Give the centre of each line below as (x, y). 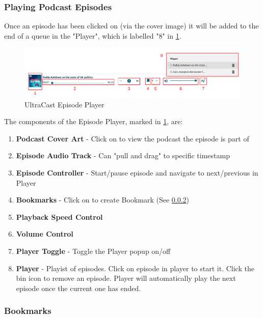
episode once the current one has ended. (78, 288)
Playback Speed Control (59, 216)
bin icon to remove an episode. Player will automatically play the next (126, 278)
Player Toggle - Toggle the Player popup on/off (93, 251)
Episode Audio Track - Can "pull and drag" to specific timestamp (123, 155)
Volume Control (45, 234)
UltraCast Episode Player (64, 104)
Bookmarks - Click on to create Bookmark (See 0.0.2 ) (103, 200)
